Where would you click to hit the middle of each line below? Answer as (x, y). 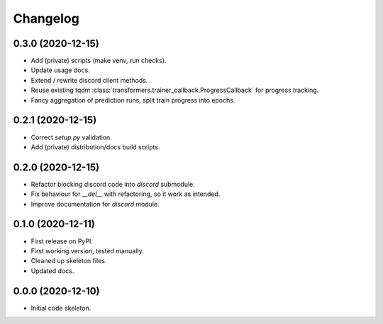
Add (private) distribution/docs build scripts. (95, 147)
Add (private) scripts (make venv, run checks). (99, 61)
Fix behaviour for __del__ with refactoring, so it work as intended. (126, 194)
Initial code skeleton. (61, 308)
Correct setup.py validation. (72, 137)
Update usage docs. (60, 70)
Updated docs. (52, 271)
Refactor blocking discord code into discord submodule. (113, 184)
